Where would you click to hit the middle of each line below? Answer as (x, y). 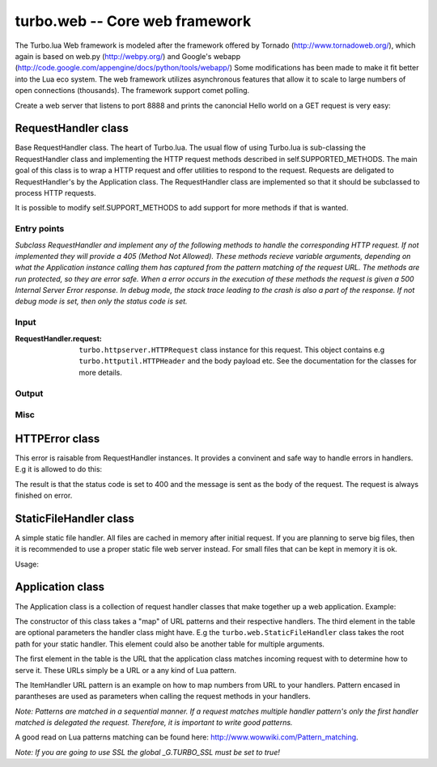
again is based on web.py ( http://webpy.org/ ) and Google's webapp (128, 56)
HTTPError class (57, 438)
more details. (101, 372)
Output (29, 393)
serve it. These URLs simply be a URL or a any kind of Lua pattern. (125, 670)
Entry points (40, 229)
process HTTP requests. (55, 193)
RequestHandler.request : (59, 338)
